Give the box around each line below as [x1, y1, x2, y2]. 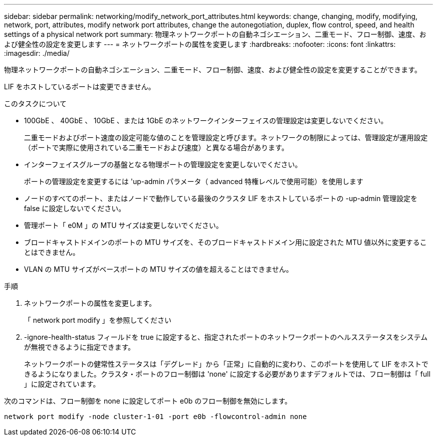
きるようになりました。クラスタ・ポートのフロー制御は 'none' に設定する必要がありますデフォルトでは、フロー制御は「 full [24, 370, 431, 378]
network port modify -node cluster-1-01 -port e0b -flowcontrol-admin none [4, 413, 307, 421]
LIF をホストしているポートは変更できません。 [4, 82, 156, 91]
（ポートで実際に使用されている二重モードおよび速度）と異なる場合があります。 [24, 143, 289, 152]
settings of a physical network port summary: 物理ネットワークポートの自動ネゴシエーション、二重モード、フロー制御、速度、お [4, 30, 427, 38]
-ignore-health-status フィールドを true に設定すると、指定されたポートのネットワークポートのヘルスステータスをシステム [24, 333, 428, 341]
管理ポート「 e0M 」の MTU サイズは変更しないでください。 [24, 221, 223, 229]
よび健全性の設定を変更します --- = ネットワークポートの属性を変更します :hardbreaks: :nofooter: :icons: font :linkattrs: [4, 40, 396, 48]
